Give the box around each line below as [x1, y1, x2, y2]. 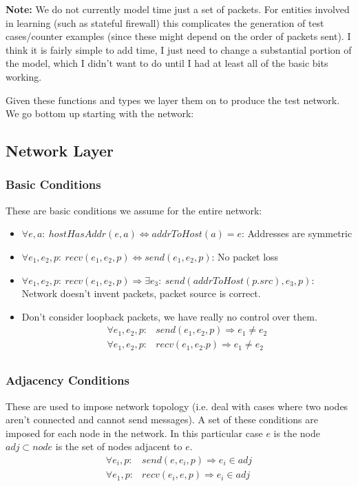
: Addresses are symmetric [241, 226, 352, 241]
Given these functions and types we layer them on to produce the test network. [6, 92, 340, 107]
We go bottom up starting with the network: [6, 106, 194, 121]
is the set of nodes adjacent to [55, 439, 182, 454]
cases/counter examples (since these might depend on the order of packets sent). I [6, 29, 351, 43]
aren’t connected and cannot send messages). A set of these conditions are [6, 412, 319, 427]
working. [6, 69, 42, 83]
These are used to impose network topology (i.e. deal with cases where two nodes [6, 398, 348, 413]
